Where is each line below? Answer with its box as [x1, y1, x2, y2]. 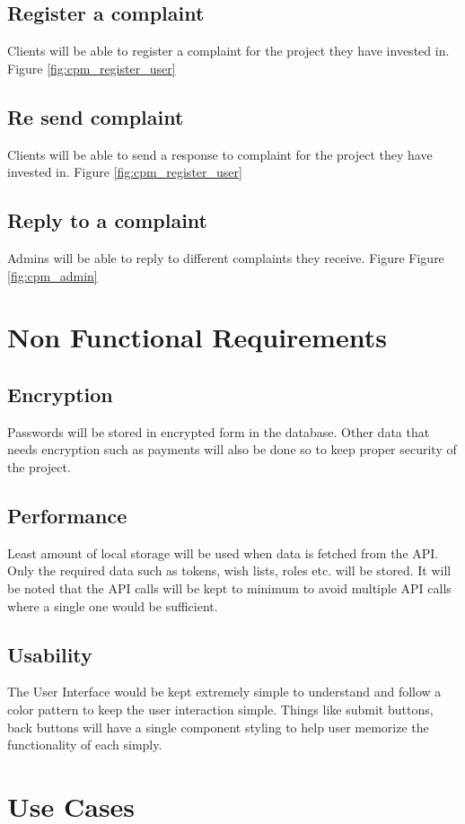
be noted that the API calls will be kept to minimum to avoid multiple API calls [7, 578, 452, 597]
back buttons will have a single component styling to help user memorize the [7, 717, 429, 736]
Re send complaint [7, 102, 184, 130]
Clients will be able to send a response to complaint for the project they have [7, 145, 433, 163]
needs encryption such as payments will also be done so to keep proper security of [7, 440, 457, 459]
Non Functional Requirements [7, 319, 387, 355]
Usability [7, 640, 92, 668]
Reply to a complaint [7, 206, 207, 234]
